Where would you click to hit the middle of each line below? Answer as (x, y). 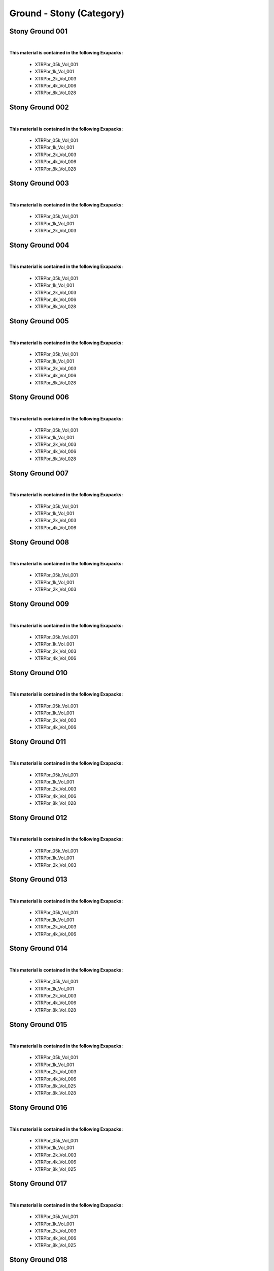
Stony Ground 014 (39, 948)
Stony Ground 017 (38, 1184)
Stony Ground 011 (38, 742)
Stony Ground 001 (39, 31)
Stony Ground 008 (39, 542)
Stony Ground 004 (39, 245)
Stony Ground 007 (39, 473)
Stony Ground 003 (39, 183)
